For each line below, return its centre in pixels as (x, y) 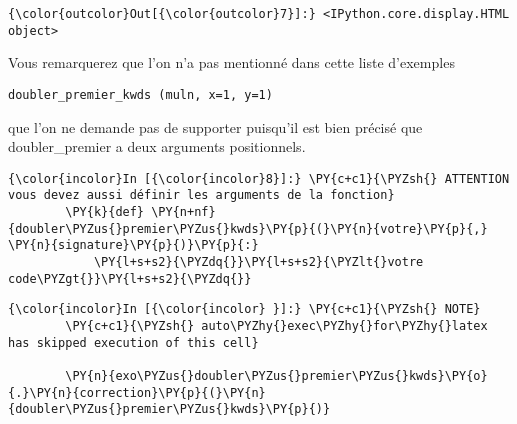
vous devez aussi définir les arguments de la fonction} (201, 195)
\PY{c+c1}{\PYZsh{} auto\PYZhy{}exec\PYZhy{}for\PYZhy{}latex (276, 326)
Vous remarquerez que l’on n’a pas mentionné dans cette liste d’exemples (231, 62)
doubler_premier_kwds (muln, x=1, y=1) (140, 94)
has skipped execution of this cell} (133, 342)
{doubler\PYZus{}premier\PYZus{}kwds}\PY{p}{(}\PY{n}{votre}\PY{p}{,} (248, 228)
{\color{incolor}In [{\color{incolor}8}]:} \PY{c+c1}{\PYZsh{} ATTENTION (259, 178)
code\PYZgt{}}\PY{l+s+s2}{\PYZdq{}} (130, 278)
